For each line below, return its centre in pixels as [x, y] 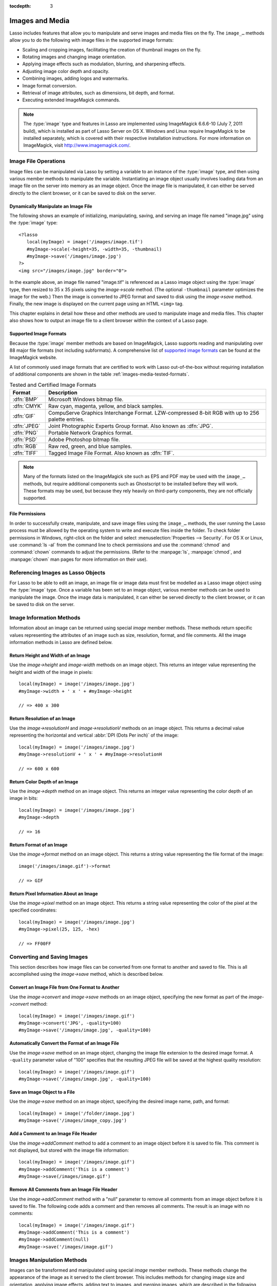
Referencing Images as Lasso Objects [57, 573]
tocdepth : [20, 6]
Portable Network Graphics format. [90, 433]
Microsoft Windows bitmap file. [86, 399]
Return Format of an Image [38, 845]
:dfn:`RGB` [25, 446]
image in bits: [24, 798]
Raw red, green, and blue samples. [90, 446]
